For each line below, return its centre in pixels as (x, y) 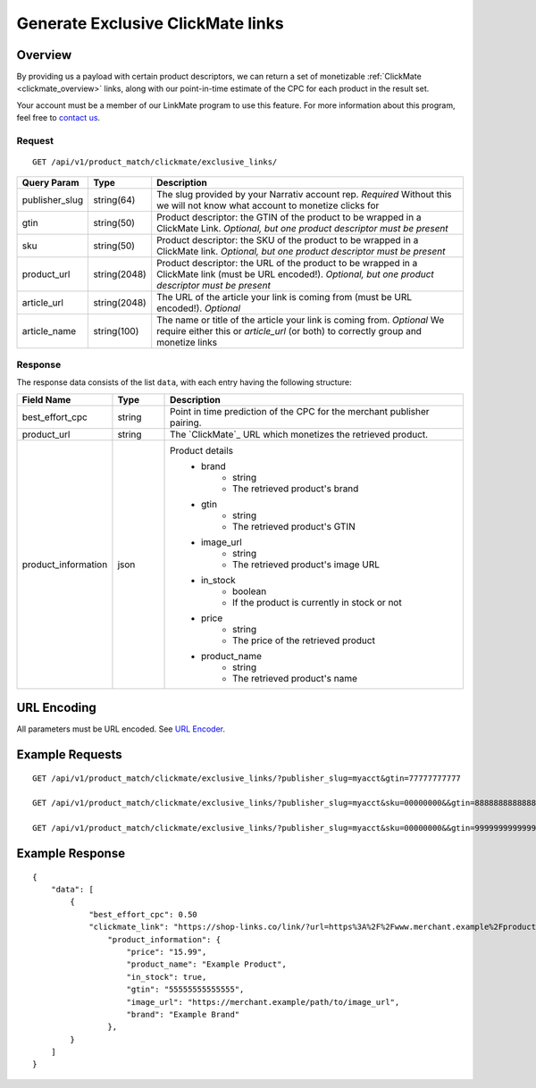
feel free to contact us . (59, 118)
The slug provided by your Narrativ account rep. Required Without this (304, 194)
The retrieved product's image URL (306, 565)
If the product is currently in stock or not (317, 602)
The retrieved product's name (295, 678)
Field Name (46, 399)
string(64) (114, 199)
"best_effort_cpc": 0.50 (143, 914)
